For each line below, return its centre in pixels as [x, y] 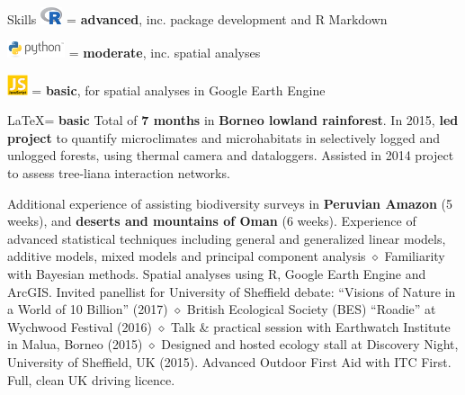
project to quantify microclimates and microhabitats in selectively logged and [224, 137]
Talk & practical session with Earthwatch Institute [310, 326]
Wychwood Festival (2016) [80, 326]
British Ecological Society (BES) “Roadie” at [311, 309]
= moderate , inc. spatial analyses [165, 53]
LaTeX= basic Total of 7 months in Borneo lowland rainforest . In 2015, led [233, 120]
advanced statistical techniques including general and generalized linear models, [227, 238]
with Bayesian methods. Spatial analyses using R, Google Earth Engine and [217, 273]
